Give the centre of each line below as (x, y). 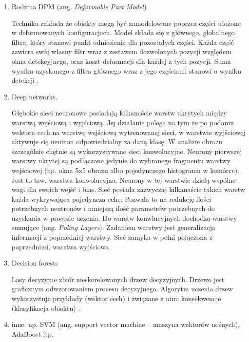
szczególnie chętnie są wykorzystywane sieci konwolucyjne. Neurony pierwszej (127, 151)
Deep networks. (34, 96)
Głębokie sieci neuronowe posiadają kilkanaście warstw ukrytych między (119, 113)
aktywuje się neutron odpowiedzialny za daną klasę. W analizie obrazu (117, 142)
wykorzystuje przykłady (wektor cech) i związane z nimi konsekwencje (116, 298)
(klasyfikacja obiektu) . (46, 308)
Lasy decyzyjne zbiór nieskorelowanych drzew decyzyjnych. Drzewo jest (118, 279)
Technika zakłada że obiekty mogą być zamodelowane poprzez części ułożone (126, 23)
